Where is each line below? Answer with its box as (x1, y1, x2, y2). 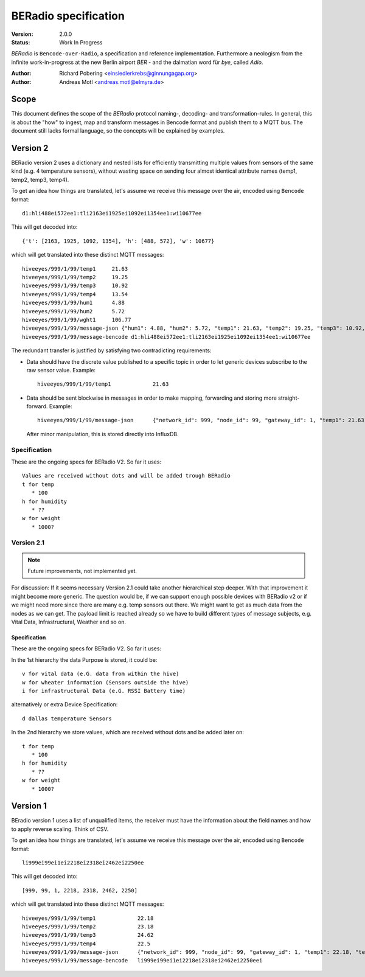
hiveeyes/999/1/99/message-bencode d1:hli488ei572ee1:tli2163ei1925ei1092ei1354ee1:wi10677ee (22, 333, 311, 340)
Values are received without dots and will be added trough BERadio (22, 472, 231, 479)
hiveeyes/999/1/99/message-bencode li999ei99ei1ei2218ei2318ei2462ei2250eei (22, 957, 263, 964)
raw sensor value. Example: (26, 366, 96, 374)
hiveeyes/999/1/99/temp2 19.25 (22, 274, 128, 280)
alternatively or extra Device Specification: (11, 701, 118, 708)
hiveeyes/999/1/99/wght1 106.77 (22, 316, 131, 323)
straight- (277, 394, 300, 402)
